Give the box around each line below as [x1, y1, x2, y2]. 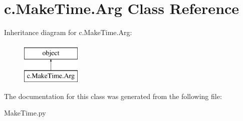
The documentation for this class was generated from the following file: [4, 90, 222, 101]
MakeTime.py [4, 107, 46, 118]
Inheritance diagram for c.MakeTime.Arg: [4, 27, 132, 37]
